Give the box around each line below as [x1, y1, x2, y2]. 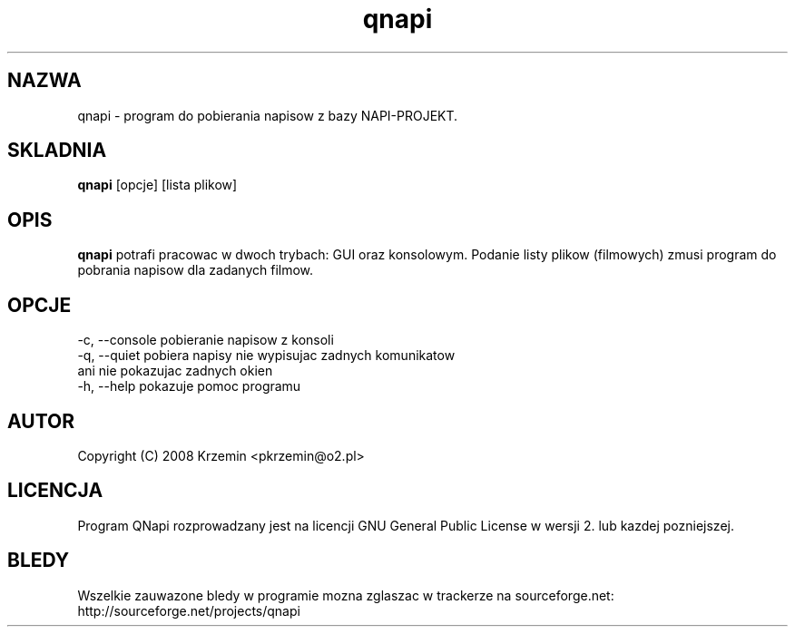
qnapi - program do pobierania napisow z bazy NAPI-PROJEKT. [77, 107, 458, 123]
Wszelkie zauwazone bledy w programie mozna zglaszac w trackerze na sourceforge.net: [77, 587, 614, 603]
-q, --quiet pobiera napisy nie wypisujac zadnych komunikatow [77, 347, 456, 364]
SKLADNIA [7, 139, 107, 162]
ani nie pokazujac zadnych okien [77, 363, 273, 379]
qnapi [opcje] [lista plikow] [77, 177, 238, 193]
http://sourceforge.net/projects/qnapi [77, 602, 300, 619]
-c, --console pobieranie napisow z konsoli [77, 332, 334, 348]
